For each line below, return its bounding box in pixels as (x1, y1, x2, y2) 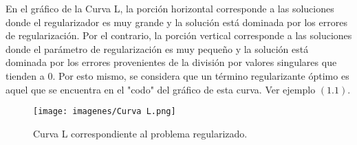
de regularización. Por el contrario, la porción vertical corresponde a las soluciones (6, 28, 352, 43)
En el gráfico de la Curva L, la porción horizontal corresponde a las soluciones (6, 1, 334, 15)
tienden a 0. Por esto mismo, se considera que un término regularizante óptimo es (6, 68, 349, 82)
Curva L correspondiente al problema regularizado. (33, 126, 248, 140)
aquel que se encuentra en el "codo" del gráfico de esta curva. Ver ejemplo (6, 82, 316, 96)
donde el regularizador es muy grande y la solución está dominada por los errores (6, 14, 347, 29)
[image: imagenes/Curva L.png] (33, 107, 176, 117)
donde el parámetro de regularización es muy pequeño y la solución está (6, 41, 309, 56)
